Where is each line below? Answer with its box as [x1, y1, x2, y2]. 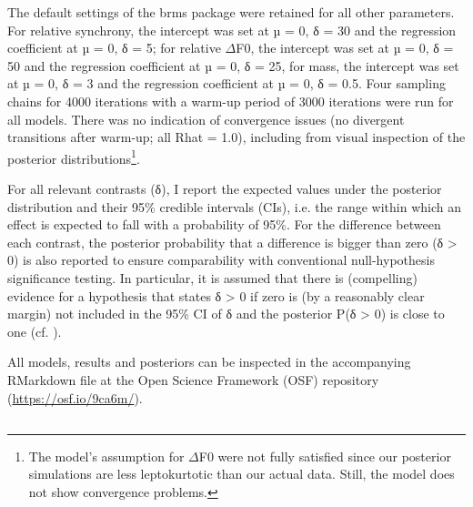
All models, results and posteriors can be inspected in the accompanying [7, 352, 411, 371]
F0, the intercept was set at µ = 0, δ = [236, 38, 454, 57]
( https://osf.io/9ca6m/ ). [7, 388, 143, 407]
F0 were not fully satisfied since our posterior [198, 446, 451, 465]
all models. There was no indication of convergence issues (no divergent [7, 109, 405, 128]
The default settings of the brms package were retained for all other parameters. [7, 3, 455, 21]
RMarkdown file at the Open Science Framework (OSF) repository [7, 370, 379, 389]
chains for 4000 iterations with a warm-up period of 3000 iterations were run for [7, 91, 454, 110]
